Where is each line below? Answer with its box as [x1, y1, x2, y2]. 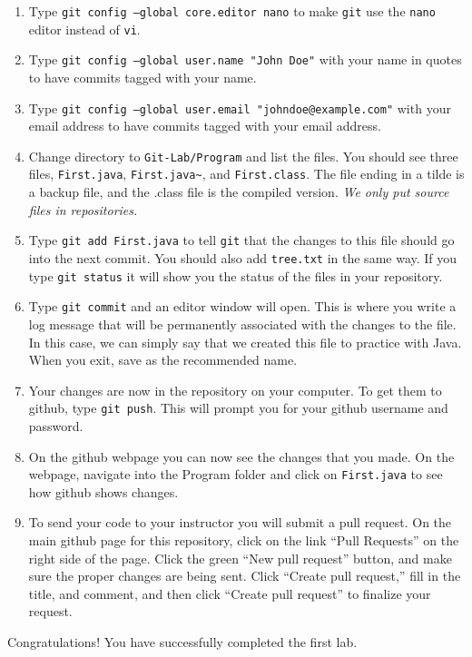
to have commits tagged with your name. [28, 67, 257, 86]
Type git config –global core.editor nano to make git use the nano [28, 2, 436, 20]
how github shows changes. [28, 482, 179, 501]
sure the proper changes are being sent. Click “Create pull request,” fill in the [28, 566, 461, 585]
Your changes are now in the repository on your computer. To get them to [28, 380, 442, 399]
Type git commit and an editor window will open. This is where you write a [28, 297, 457, 316]
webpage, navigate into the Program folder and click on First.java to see [28, 465, 443, 484]
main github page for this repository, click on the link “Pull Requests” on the [28, 531, 459, 549]
